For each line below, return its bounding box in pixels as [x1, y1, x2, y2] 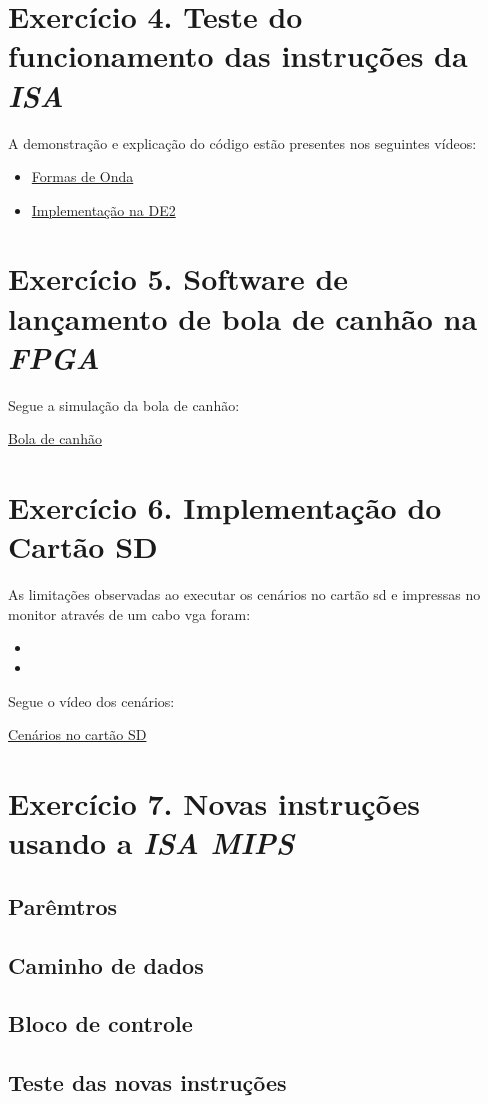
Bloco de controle [8, 1008, 193, 1039]
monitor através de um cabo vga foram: [8, 603, 251, 624]
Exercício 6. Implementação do [8, 487, 442, 528]
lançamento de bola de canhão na [8, 297, 478, 338]
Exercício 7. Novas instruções [8, 783, 420, 824]
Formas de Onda [31, 166, 134, 187]
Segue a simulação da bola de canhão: [8, 394, 240, 415]
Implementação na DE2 [31, 199, 176, 220]
